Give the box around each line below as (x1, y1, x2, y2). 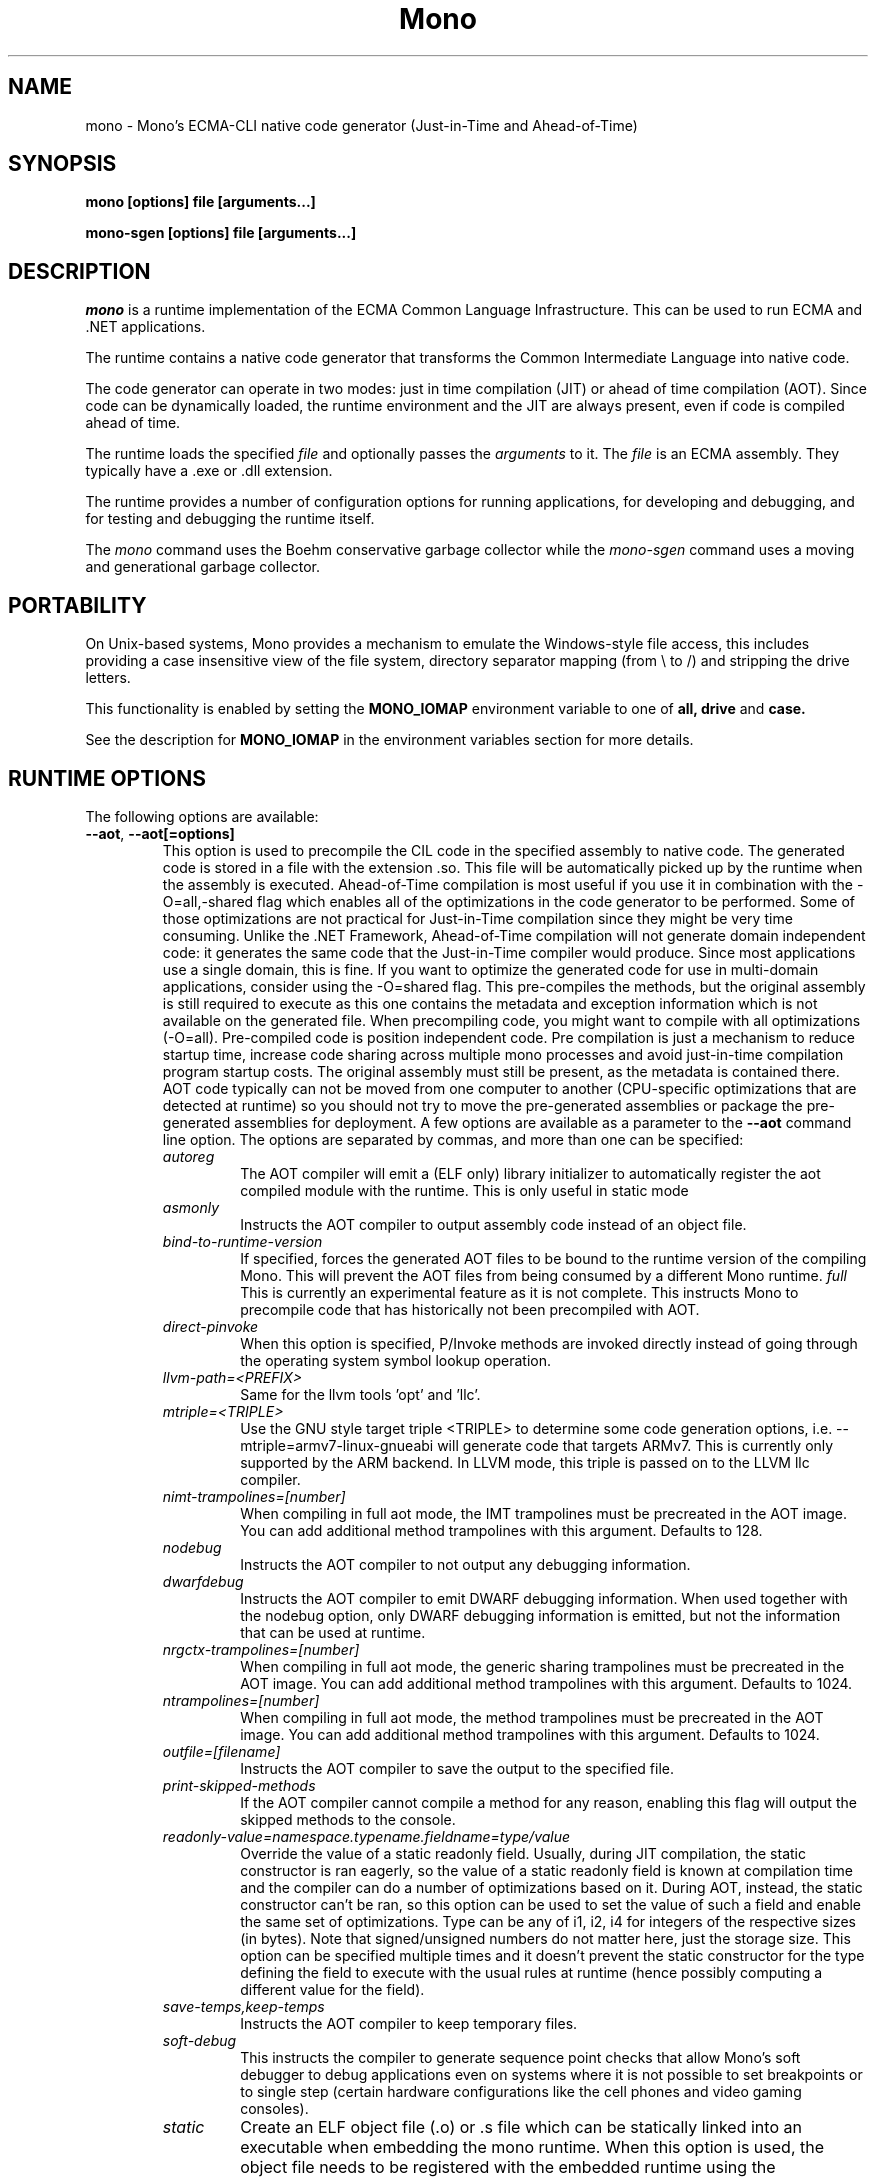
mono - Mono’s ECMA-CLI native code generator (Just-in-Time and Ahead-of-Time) (85, 116, 638, 134)
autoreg (162, 1147, 215, 1165)
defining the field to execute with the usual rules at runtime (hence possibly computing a (240, 1963, 823, 1981)
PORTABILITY (8, 592, 147, 618)
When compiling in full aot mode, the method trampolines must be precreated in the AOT (240, 1708, 824, 1726)
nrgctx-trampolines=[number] (162, 1640, 360, 1658)
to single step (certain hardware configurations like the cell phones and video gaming (240, 2082, 802, 2100)
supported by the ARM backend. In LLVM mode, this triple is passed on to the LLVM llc (240, 1453, 810, 1471)
